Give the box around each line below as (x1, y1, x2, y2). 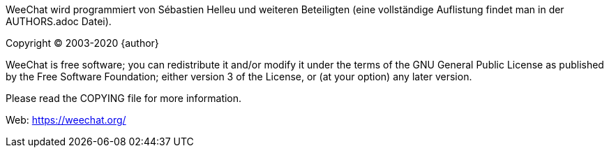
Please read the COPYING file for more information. (6, 92, 242, 104)
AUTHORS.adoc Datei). (6, 15, 112, 27)
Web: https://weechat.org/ (6, 114, 126, 126)
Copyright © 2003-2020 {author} (6, 37, 159, 49)
